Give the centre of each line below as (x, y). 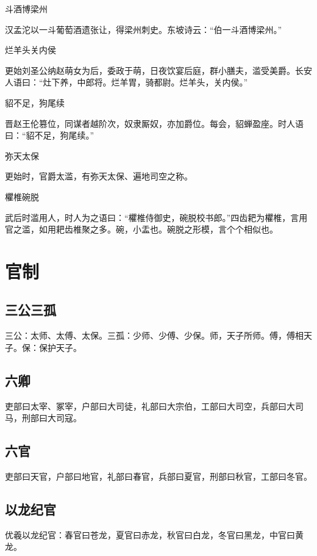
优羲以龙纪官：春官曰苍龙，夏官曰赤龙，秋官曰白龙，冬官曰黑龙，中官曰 (150, 534)
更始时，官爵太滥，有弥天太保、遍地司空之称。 (99, 176)
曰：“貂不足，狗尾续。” (50, 135)
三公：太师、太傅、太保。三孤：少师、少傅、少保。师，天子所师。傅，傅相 (154, 335)
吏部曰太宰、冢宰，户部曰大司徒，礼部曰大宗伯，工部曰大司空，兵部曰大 (150, 406)
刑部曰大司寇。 (52, 418)
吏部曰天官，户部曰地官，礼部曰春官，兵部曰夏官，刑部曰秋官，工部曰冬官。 (158, 476)
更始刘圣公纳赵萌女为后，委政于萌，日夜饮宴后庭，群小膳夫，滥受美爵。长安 (158, 70)
